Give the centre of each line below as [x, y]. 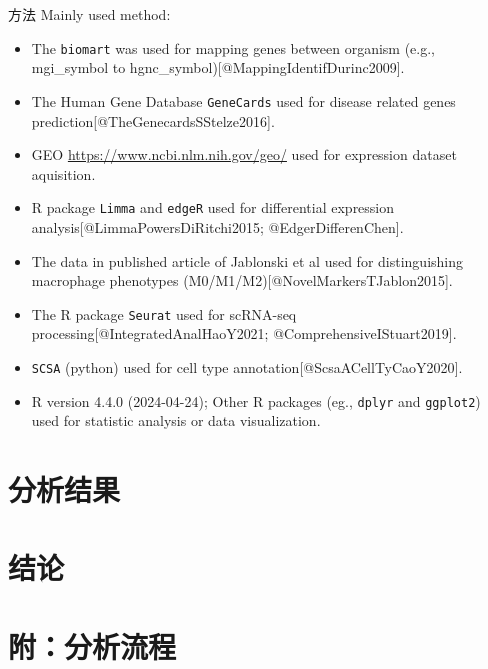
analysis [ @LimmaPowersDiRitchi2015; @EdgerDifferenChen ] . [217, 226]
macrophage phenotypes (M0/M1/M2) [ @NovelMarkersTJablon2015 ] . [242, 280]
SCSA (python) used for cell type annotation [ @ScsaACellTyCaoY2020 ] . [247, 366]
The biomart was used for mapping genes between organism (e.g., [233, 47]
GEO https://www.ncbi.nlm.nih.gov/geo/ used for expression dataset [244, 154]
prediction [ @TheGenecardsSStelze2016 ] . [153, 120]
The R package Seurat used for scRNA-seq [164, 313]
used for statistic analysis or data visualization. [176, 420]
